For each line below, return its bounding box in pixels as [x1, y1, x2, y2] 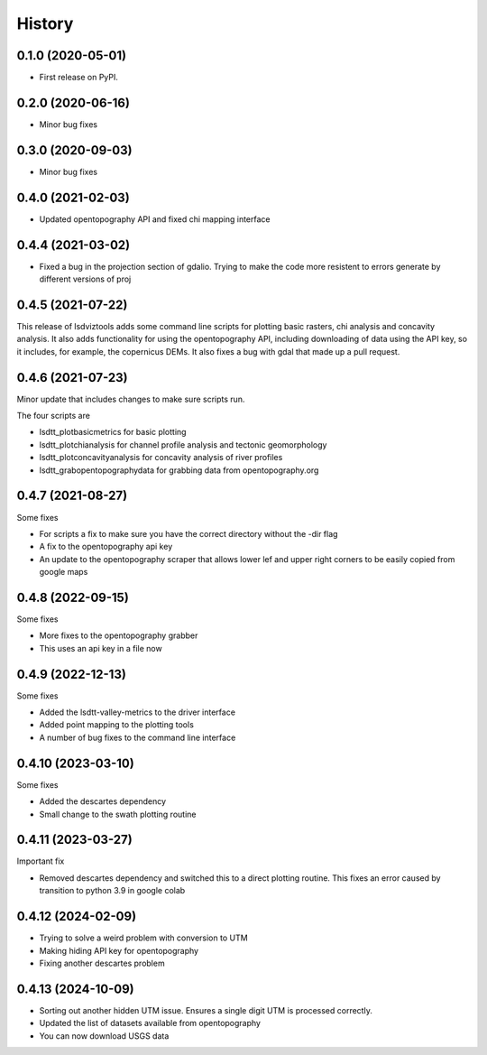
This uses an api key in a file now [39, 643, 162, 653]
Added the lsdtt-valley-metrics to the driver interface [39, 707, 236, 717]
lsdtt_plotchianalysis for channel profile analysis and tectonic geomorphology [39, 439, 327, 450]
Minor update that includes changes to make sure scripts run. [16, 393, 245, 404]
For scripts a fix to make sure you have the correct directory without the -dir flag [39, 528, 338, 539]
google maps [39, 567, 88, 578]
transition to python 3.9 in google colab [39, 885, 186, 896]
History [16, 14, 74, 33]
